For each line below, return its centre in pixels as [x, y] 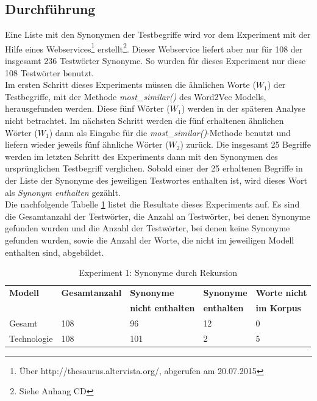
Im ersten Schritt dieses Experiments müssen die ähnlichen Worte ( [130, 85]
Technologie [31, 338]
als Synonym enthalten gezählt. [63, 192]
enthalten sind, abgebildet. [55, 252]
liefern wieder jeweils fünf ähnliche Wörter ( [87, 144]
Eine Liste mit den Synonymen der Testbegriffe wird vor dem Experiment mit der [158, 34]
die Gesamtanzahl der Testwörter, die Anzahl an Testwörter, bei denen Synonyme [158, 216]
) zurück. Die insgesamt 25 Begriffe [245, 144]
